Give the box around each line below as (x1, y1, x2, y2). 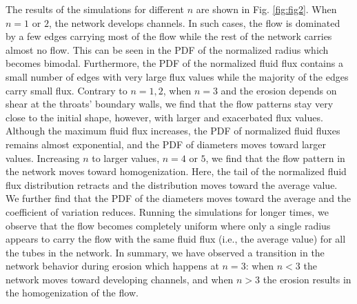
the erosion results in (263, 272, 351, 286)
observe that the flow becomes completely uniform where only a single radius (6, 218, 331, 232)
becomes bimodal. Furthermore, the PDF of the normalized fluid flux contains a (6, 56, 343, 70)
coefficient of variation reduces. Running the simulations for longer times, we (6, 204, 329, 219)
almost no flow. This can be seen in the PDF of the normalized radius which (6, 42, 329, 57)
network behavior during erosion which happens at (6, 259, 219, 273)
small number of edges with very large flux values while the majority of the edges (6, 69, 349, 83)
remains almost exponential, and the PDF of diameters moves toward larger (6, 136, 327, 151)
